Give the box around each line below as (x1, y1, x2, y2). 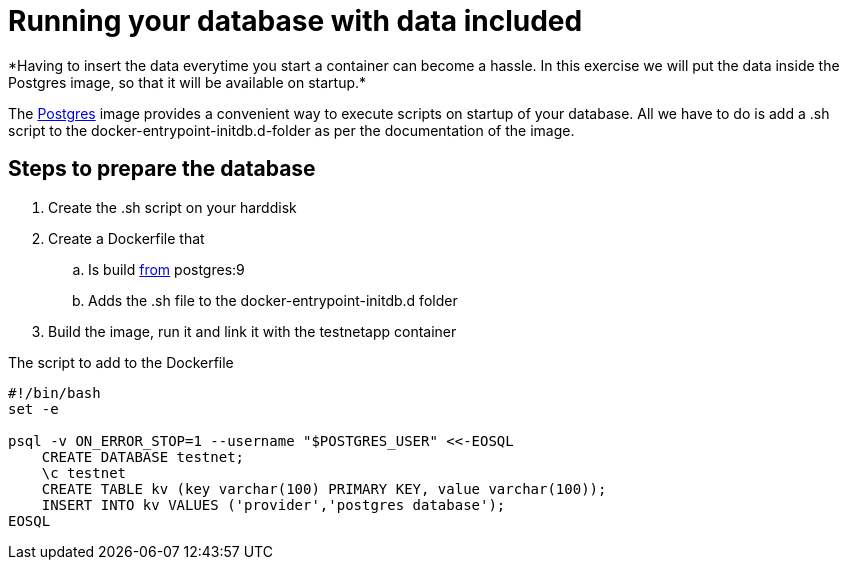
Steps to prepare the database (8, 156, 316, 182)
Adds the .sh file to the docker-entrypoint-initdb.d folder (88, 291, 458, 309)
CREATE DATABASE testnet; (41, 448, 245, 465)
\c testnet (41, 464, 127, 481)
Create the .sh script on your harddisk (48, 198, 297, 216)
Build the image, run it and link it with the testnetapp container (48, 322, 457, 340)
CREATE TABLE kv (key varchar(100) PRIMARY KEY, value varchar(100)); (41, 480, 607, 497)
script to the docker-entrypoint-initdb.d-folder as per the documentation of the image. (8, 121, 575, 139)
